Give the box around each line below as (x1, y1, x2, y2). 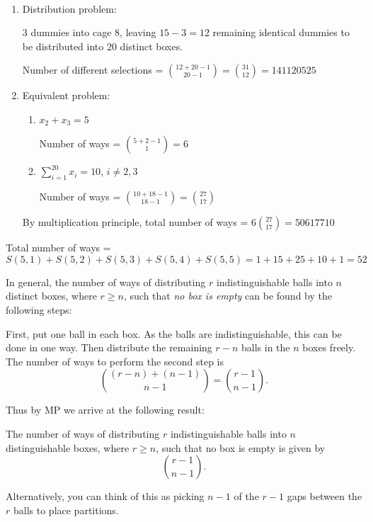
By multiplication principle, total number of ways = (22, 215, 248, 229)
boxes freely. (302, 340, 356, 355)
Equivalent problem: (22, 88, 110, 103)
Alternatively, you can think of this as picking (6, 489, 205, 504)
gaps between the (287, 489, 362, 504)
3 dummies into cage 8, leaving (22, 25, 156, 40)
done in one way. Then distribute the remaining (6, 340, 212, 355)
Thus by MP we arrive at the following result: (6, 402, 205, 417)
